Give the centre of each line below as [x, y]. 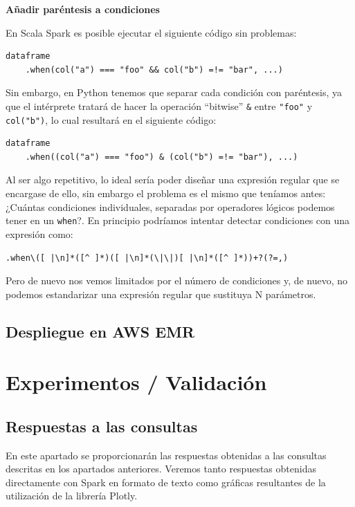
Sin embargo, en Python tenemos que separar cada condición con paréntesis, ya [174, 92]
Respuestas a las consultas [102, 426]
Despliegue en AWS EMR [100, 331]
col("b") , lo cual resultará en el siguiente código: [111, 119]
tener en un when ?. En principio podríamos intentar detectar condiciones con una [178, 220]
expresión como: [39, 233]
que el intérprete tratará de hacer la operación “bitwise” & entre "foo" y [159, 105]
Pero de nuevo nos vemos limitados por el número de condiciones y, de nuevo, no [177, 280]
